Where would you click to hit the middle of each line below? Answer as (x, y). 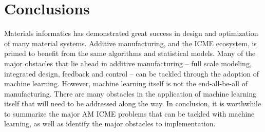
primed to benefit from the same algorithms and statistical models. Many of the (130, 53)
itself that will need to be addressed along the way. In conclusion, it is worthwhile (133, 103)
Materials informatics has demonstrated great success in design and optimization (131, 33)
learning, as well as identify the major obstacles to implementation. (110, 124)
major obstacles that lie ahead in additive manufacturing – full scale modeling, (128, 63)
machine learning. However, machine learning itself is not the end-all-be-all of (126, 83)
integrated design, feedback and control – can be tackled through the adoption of (132, 73)
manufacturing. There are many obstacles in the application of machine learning (130, 93)
